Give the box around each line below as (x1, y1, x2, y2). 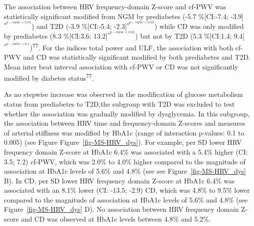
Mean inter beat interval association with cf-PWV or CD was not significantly (4, 61, 238, 71)
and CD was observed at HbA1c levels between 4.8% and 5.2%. (21, 214, 211, 224)
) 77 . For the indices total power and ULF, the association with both (30, 41, 233, 52)
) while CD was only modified (154, 21, 244, 31)
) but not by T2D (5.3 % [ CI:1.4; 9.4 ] (135, 31, 245, 41)
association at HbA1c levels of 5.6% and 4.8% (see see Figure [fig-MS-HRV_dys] (4, 166, 246, 176)
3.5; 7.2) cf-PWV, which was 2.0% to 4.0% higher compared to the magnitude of (4, 156, 246, 166)
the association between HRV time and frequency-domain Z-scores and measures (4, 118, 245, 128)
